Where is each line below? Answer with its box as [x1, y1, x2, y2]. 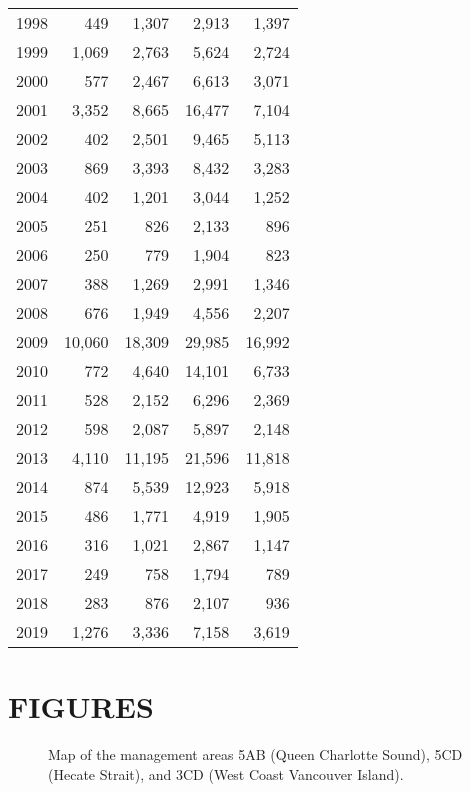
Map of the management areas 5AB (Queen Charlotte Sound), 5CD [48, 744, 463, 765]
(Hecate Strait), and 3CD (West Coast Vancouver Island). [48, 763, 404, 784]
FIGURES [8, 686, 154, 727]
